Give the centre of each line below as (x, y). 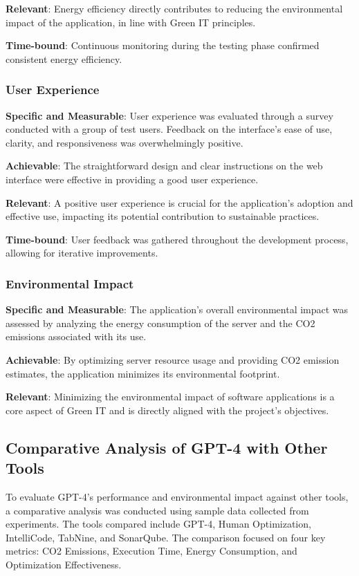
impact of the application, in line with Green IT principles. (131, 22)
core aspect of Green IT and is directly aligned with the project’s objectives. (167, 410)
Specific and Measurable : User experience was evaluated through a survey (169, 115)
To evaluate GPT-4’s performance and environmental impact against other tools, (177, 496)
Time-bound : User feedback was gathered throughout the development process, (177, 239)
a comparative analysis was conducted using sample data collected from (157, 510)
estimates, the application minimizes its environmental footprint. (143, 373)
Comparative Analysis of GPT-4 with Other (167, 447)
